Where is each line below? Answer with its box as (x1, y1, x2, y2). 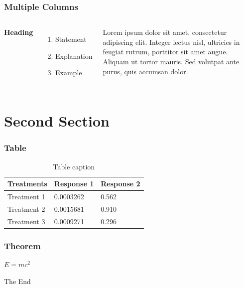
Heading (4, 27, 33, 37)
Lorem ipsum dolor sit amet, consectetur (103, 27, 227, 37)
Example (55, 67, 82, 78)
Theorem (4, 239, 41, 252)
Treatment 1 (7, 191, 45, 202)
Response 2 (101, 178, 140, 189)
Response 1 (54, 178, 94, 189)
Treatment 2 (7, 203, 45, 214)
